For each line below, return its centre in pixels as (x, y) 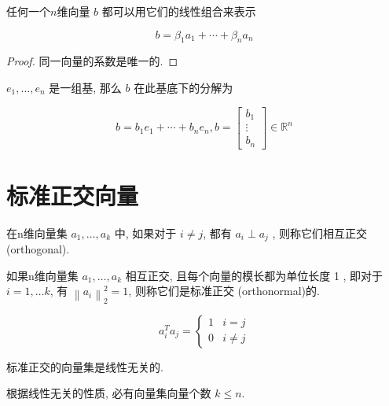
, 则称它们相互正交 (320, 233)
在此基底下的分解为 (183, 87)
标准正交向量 (73, 195)
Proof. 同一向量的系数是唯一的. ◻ (92, 61)
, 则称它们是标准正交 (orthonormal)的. (224, 291)
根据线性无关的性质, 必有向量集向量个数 (109, 393)
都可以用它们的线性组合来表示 (179, 11)
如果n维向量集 (42, 275)
